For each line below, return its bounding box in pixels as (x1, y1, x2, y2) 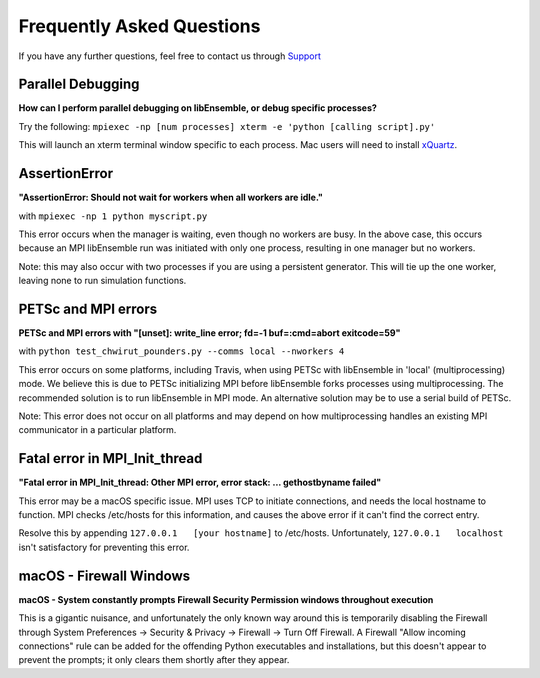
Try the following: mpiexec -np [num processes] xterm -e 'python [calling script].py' (18, 120, 436, 132)
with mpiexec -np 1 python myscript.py (18, 210, 208, 222)
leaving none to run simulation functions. (18, 275, 187, 287)
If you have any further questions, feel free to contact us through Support (18, 50, 322, 62)
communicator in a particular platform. (18, 424, 177, 436)
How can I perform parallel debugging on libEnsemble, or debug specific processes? (18, 102, 377, 114)
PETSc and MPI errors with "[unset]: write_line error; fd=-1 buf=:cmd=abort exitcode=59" (18, 327, 401, 339)
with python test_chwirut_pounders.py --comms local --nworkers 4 (18, 345, 345, 357)
